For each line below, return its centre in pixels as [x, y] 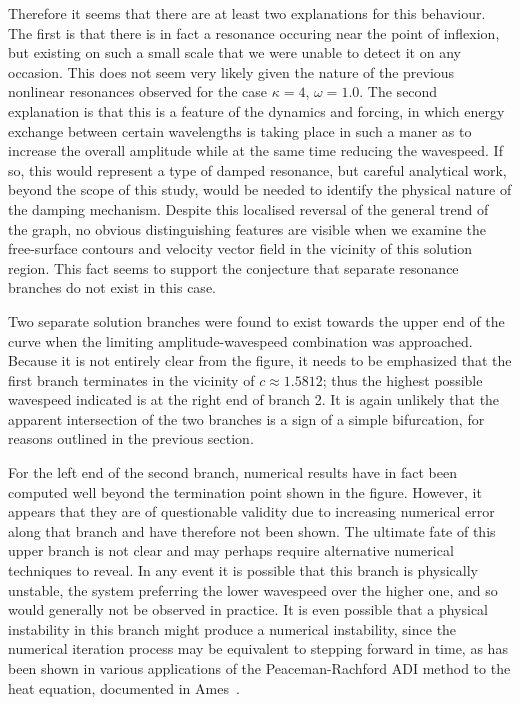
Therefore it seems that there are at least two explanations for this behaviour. [247, 13]
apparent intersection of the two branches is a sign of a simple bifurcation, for [246, 418]
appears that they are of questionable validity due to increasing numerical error [251, 511]
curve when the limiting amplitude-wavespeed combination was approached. [240, 340]
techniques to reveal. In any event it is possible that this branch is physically [243, 570]
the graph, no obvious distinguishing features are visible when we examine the [247, 228]
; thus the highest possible [402, 379]
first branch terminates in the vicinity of [131, 379]
